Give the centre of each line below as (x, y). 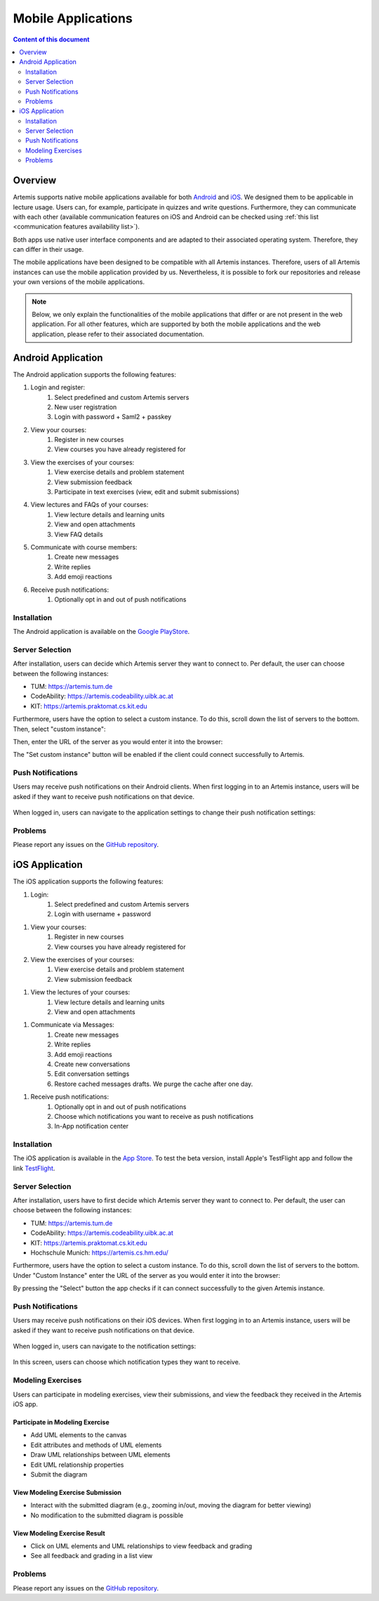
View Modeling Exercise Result (59, 1533)
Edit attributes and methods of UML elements (96, 1445)
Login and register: (58, 387)
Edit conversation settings (92, 1074)
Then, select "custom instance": (59, 729)
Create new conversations (92, 1064)
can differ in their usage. (48, 249)
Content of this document (51, 39)
